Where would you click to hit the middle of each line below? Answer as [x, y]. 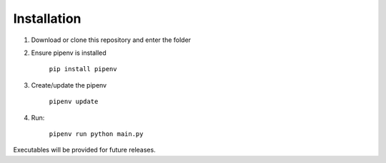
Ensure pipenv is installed [69, 53]
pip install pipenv [83, 69]
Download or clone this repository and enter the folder [111, 40]
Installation [47, 19]
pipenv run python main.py [96, 134]
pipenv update [74, 102]
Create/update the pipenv [69, 85]
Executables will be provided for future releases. [85, 150]
